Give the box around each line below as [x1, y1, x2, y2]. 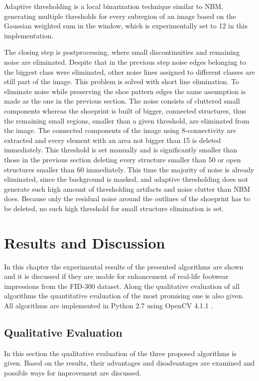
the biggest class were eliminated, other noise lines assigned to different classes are [4, 66, 255, 77]
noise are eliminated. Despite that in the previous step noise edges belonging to [4, 56, 246, 67]
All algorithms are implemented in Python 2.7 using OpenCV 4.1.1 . [4, 300, 213, 310]
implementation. [4, 30, 54, 40]
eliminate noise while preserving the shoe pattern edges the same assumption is [4, 86, 246, 96]
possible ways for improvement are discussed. [4, 367, 141, 378]
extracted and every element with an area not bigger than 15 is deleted [4, 134, 221, 145]
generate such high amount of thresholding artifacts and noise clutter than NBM [4, 183, 251, 194]
